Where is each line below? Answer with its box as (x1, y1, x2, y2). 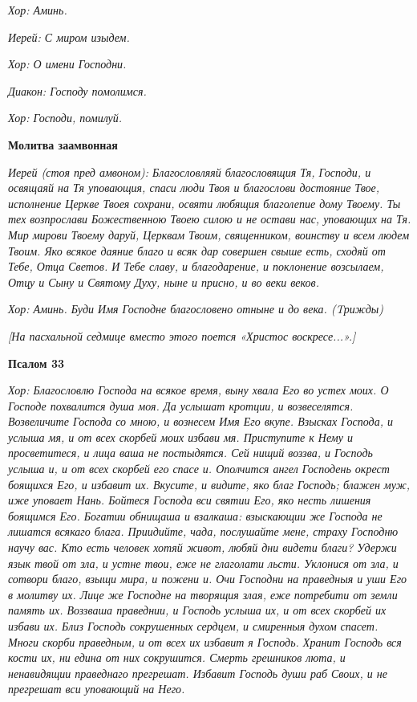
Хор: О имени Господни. (8, 55, 127, 72)
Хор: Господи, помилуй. (8, 109, 123, 126)
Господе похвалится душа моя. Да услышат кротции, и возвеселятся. (8, 397, 354, 414)
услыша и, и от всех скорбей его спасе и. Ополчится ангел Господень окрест (8, 460, 390, 477)
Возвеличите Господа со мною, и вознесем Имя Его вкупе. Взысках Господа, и (8, 413, 393, 430)
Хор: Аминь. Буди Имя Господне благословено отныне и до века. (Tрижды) (8, 300, 383, 317)
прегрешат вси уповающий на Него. (8, 680, 185, 697)
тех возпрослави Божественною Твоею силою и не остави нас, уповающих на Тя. (8, 210, 411, 227)
